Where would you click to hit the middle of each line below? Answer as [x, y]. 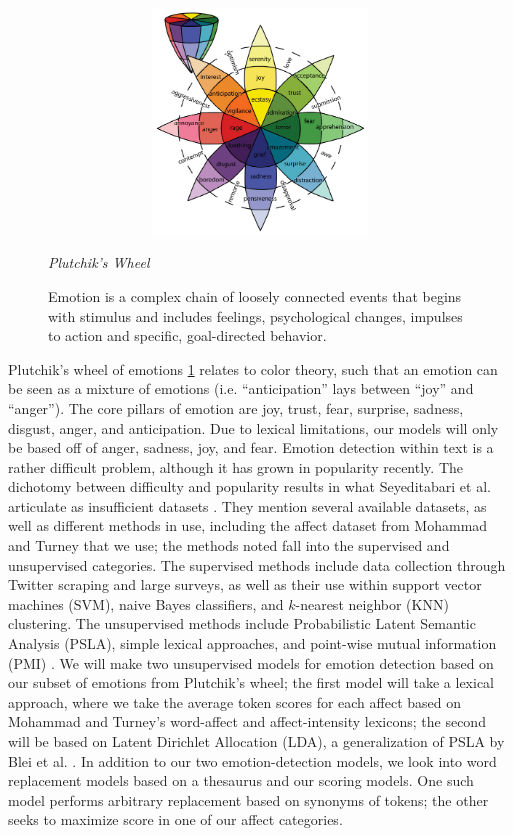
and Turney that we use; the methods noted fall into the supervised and [229, 545]
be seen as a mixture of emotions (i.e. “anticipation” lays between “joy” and [241, 388]
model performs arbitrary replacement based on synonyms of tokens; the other [248, 799]
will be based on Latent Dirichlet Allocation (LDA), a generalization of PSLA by [256, 741]
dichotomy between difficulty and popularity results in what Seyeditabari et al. [249, 486]
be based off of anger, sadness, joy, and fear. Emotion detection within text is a [251, 447]
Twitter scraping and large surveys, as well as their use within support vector [245, 584]
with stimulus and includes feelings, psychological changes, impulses [255, 315]
